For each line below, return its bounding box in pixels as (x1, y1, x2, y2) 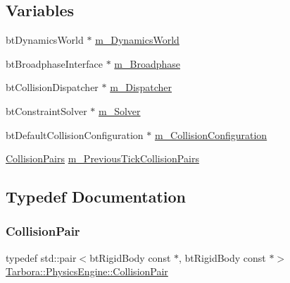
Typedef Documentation (6, 186, 186, 207)
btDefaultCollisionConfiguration (6, 127, 144, 142)
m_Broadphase (114, 56, 181, 71)
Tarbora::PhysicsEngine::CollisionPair (6, 264, 168, 279)
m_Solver (99, 103, 141, 118)
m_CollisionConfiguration (154, 127, 267, 142)
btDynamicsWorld (6, 32, 84, 47)
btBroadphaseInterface (6, 56, 103, 71)
